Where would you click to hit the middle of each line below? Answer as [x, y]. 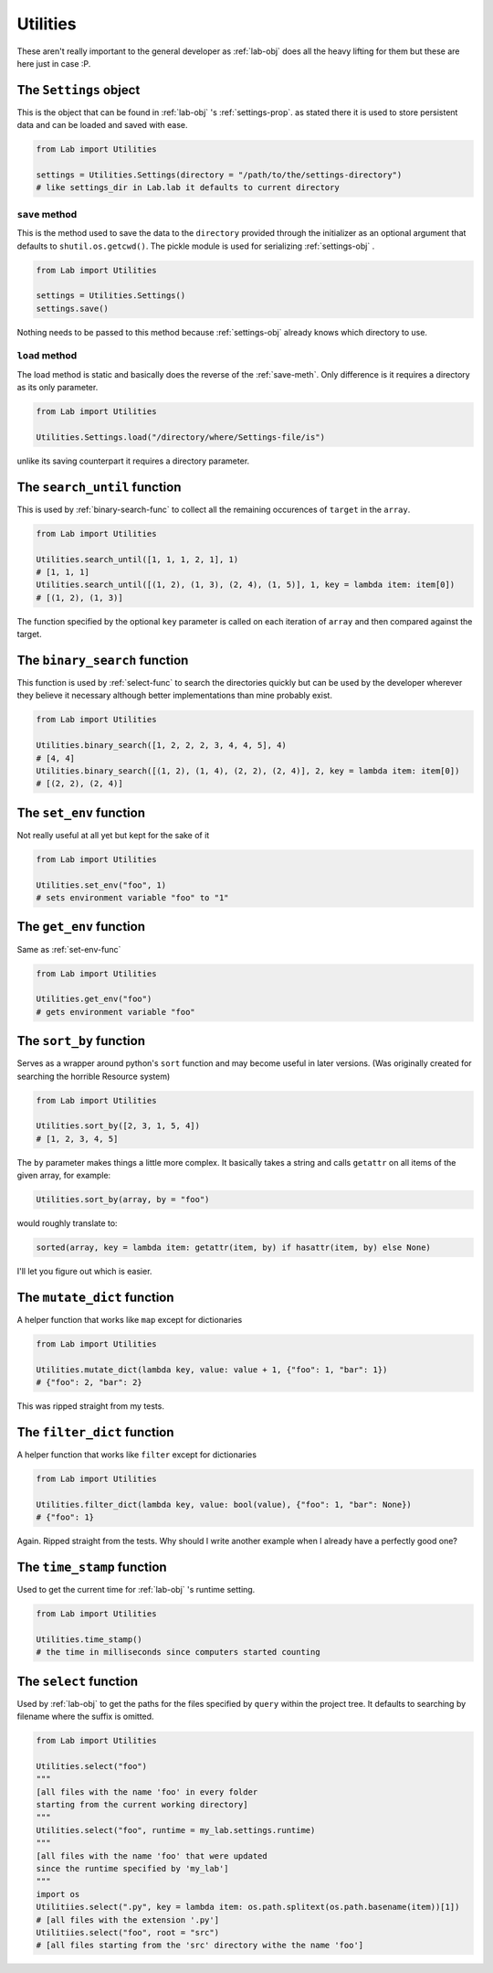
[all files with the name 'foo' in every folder [147, 1792]
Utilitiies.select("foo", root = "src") [127, 1932]
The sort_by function [81, 1041]
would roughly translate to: [67, 1223]
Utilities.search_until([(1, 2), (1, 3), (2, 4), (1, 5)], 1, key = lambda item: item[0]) [246, 585]
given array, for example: [64, 1176]
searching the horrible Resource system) [94, 1076]
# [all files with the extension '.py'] [127, 1920]
